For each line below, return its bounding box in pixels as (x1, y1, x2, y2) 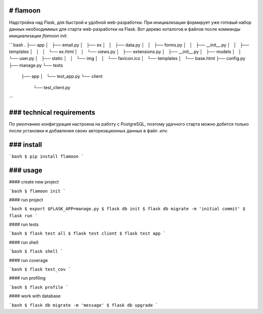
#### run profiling (9, 275, 46, 281)
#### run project (9, 197, 43, 203)
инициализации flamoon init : (9, 33, 68, 39)
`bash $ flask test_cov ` (9, 267, 71, 272)
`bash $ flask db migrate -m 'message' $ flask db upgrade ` (9, 302, 158, 308)
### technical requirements (9, 108, 95, 116)
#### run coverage (9, 257, 48, 263)
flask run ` (9, 213, 38, 219)
